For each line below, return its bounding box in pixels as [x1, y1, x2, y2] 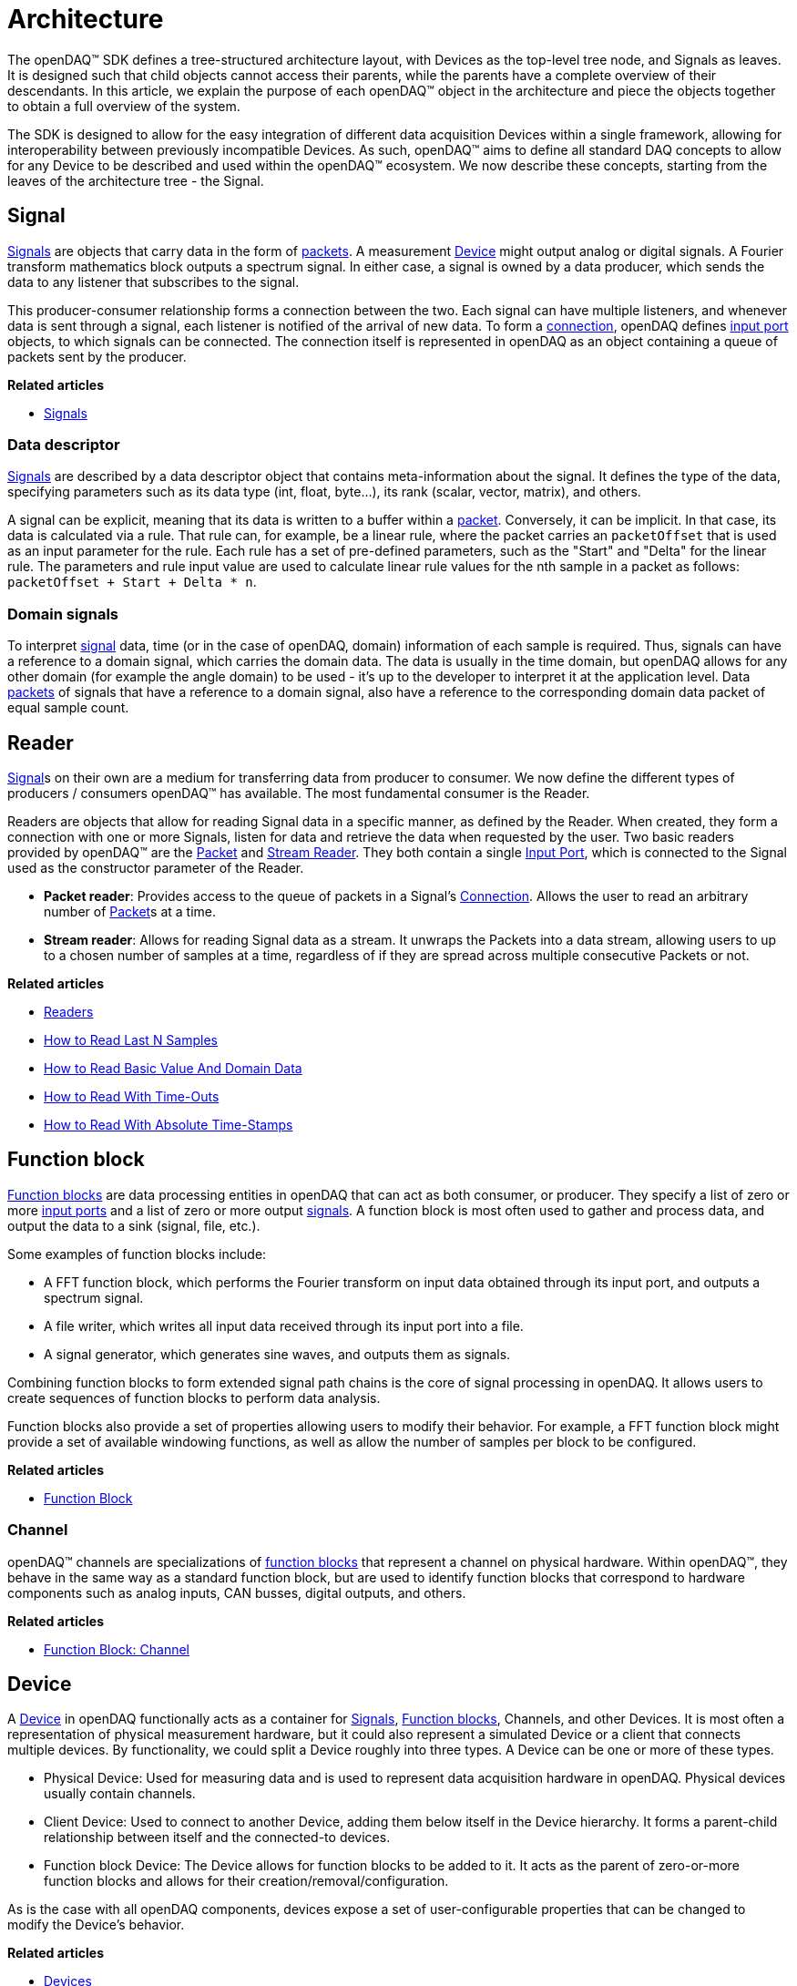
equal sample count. [7, 700, 129, 716]
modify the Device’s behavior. [7, 1917, 185, 1933]
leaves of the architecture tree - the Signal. [7, 172, 264, 189]
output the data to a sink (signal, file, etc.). [7, 1217, 261, 1234]
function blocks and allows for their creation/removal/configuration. [44, 1873, 449, 1889]
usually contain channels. [44, 1786, 196, 1802]
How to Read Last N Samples [44, 1031, 218, 1048]
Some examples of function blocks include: [7, 1245, 267, 1262]
